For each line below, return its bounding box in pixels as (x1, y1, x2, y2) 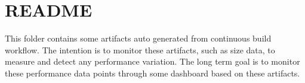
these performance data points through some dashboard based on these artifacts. (5, 66, 300, 79)
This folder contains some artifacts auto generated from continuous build (5, 32, 272, 44)
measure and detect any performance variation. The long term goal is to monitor (5, 55, 300, 68)
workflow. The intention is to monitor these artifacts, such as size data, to (5, 43, 275, 56)
